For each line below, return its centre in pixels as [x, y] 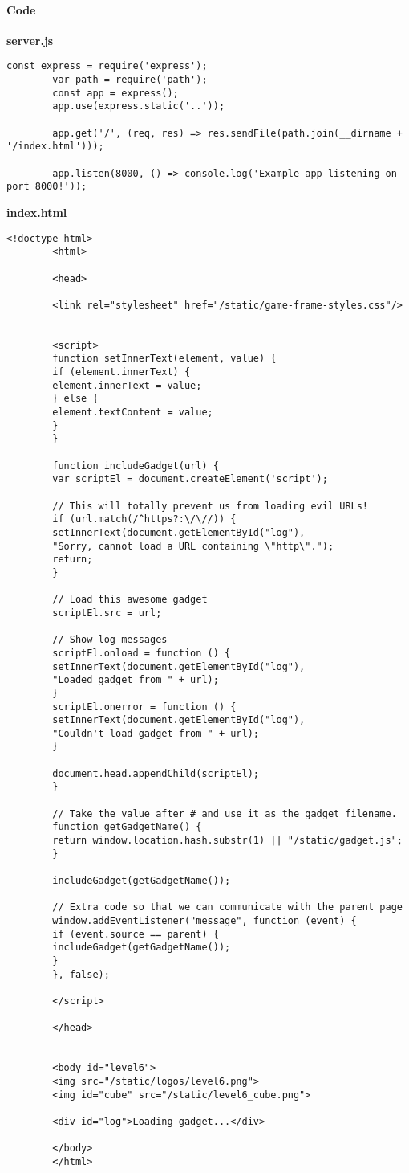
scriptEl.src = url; [107, 613]
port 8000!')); [47, 187]
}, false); [81, 974]
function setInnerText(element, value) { [164, 359]
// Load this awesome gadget [130, 600]
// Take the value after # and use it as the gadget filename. [225, 813]
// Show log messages [110, 640]
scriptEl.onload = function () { [142, 653]
